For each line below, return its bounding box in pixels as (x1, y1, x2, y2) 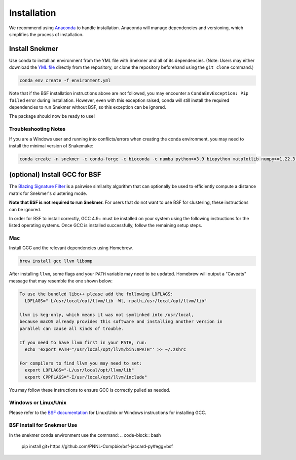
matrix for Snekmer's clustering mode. (9, 190, 87, 196)
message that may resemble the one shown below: (9, 277, 113, 284)
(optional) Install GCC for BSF (9, 171, 101, 179)
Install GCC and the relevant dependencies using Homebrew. (9, 245, 133, 251)
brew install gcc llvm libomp (19, 258, 93, 264)
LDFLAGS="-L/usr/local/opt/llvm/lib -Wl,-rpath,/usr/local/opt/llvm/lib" (25, 298, 207, 304)
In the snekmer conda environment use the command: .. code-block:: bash (9, 432, 161, 438)
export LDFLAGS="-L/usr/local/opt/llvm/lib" (25, 368, 134, 373)
